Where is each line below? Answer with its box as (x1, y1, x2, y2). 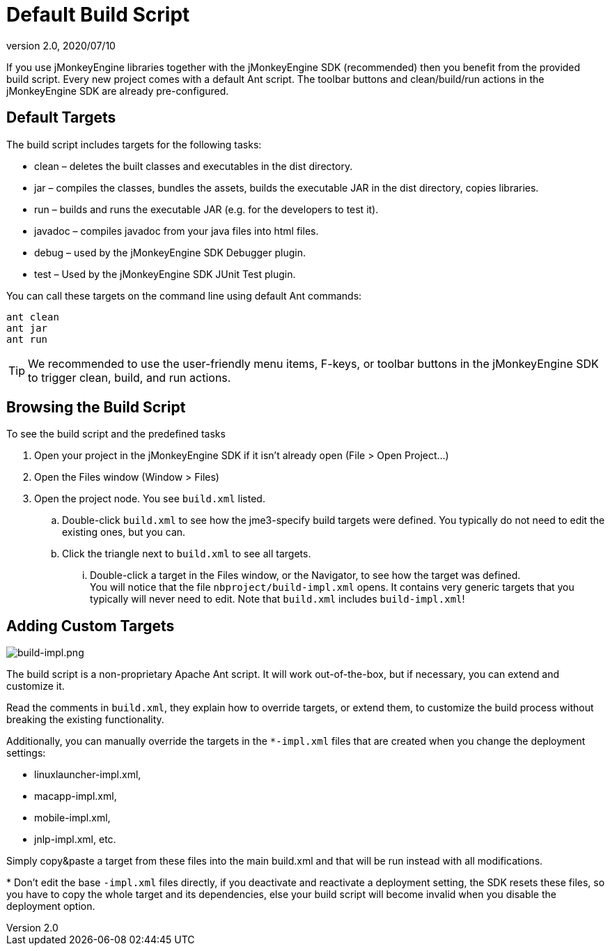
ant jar (6, 322, 48, 334)
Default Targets (6, 109, 116, 127)
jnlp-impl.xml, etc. (34, 833, 116, 846)
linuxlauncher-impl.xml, (34, 768, 141, 781)
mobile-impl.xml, (34, 812, 111, 824)
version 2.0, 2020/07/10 (6, 39, 116, 52)
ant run (6, 333, 48, 345)
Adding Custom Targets (6, 617, 175, 635)
